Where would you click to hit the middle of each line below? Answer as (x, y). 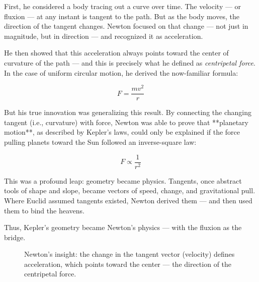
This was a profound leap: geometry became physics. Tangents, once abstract (123, 180)
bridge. (15, 237)
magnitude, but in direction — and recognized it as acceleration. (104, 36)
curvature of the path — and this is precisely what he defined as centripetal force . (130, 62)
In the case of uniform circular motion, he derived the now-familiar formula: (121, 72)
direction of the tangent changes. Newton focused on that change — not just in (126, 26)
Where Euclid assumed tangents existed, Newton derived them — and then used (128, 200)
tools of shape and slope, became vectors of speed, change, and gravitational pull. (130, 190)
